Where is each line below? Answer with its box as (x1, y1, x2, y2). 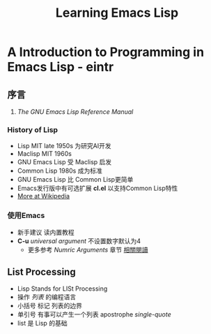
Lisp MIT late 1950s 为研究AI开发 (17, 142, 111, 150)
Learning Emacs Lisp (55, 5, 179, 21)
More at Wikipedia (17, 192, 70, 201)
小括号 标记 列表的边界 (17, 302, 82, 310)
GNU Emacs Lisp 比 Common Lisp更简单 (17, 175, 134, 184)
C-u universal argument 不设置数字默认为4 (17, 236, 141, 245)
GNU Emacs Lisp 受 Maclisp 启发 (17, 158, 112, 166)
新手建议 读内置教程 (17, 228, 75, 236)
